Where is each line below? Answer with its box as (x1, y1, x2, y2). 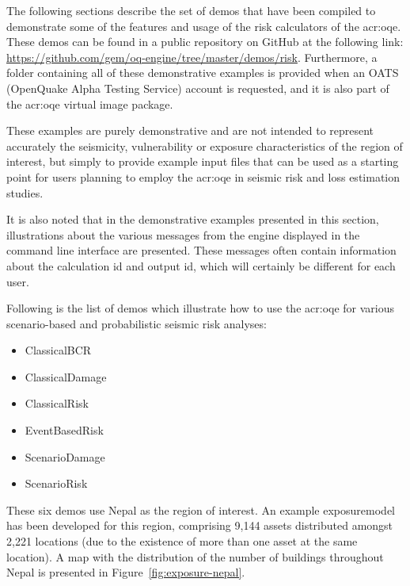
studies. (6, 184, 44, 201)
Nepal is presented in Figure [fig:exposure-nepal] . (6, 564, 245, 580)
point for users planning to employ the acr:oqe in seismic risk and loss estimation (6, 168, 401, 185)
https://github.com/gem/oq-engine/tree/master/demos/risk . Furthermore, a (6, 48, 378, 65)
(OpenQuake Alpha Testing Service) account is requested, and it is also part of (6, 79, 389, 96)
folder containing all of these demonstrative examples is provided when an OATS (6, 64, 399, 81)
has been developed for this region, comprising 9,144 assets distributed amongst (6, 517, 393, 534)
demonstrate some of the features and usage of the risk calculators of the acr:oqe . (6, 17, 401, 34)
